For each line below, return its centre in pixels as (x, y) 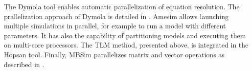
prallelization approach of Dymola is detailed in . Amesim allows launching (116, 16)
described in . (24, 64)
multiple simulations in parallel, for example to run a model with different (115, 26)
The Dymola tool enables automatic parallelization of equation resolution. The (122, 6)
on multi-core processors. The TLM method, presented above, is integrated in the (126, 45)
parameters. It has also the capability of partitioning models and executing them (125, 35)
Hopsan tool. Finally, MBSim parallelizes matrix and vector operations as (114, 54)
